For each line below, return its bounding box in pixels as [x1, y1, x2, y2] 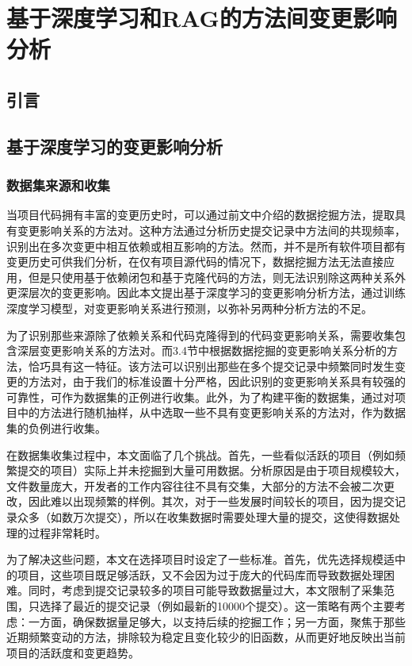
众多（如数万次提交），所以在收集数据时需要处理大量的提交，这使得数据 [17, 509, 389, 525]
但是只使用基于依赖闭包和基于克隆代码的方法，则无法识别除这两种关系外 [28, 268, 406, 285]
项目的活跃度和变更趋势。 [6, 644, 139, 660]
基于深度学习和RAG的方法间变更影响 [6, 2, 397, 34]
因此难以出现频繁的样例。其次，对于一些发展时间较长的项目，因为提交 [28, 493, 395, 510]
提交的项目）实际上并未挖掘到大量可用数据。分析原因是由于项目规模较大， [17, 462, 406, 479]
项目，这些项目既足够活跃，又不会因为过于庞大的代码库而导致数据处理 [17, 566, 383, 583]
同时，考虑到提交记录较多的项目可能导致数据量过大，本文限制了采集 [28, 582, 383, 599]
